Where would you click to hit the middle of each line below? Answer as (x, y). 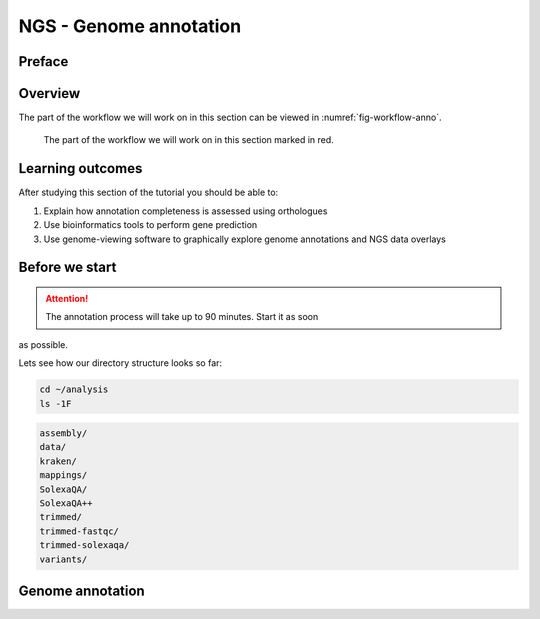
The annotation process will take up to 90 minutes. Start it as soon (182, 317)
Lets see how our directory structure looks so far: (120, 363)
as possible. (43, 344)
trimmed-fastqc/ (79, 531)
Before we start (67, 267)
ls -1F (55, 403)
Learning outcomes (80, 168)
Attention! (67, 298)
